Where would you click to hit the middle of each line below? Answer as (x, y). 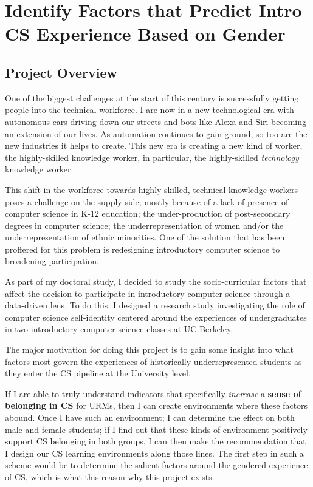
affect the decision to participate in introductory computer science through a (148, 293)
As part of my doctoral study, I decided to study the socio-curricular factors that (156, 281)
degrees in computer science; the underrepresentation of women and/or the (144, 225)
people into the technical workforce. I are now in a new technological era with (150, 110)
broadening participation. (52, 261)
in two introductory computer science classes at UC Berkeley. (119, 329)
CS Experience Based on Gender (145, 34)
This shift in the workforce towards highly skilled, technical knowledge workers (152, 189)
